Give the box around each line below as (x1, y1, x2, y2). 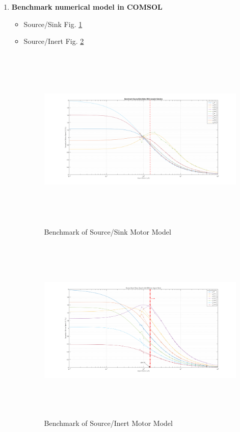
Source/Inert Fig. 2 (23, 36, 84, 46)
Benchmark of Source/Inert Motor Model (44, 417, 173, 428)
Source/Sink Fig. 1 (23, 18, 83, 29)
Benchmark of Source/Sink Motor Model (44, 226, 171, 237)
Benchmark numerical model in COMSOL (11, 2, 163, 12)
